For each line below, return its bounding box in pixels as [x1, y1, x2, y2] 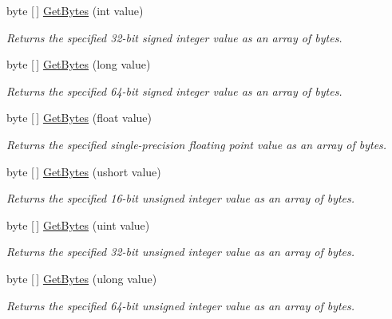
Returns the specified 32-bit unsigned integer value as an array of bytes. [6, 243, 355, 260]
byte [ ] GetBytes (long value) [6, 56, 151, 73]
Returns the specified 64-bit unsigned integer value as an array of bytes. [6, 297, 355, 313]
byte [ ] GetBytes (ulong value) [6, 270, 157, 286]
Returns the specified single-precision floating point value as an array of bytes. [6, 136, 387, 152]
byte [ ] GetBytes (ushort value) [6, 163, 161, 179]
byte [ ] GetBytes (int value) [6, 2, 144, 18]
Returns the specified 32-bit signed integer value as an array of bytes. [6, 29, 343, 45]
